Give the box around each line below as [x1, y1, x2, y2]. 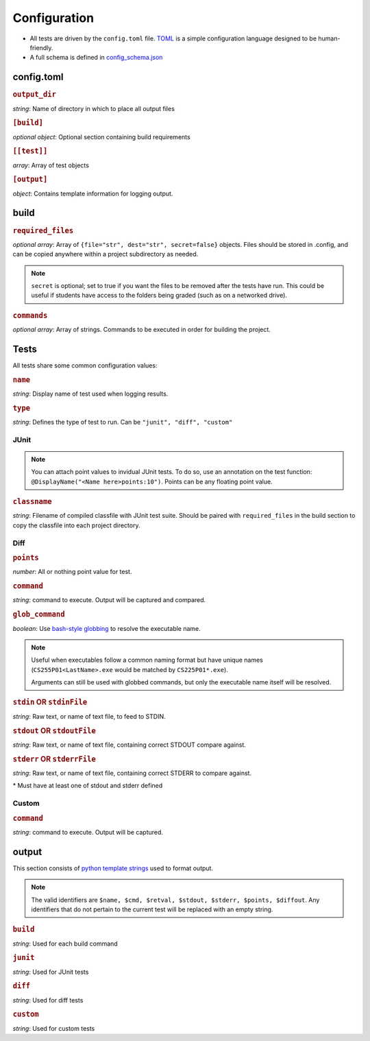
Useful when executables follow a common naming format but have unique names [31, 656, 263, 665]
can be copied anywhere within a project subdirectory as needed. [12, 250, 199, 259]
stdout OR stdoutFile [12, 726, 96, 735]
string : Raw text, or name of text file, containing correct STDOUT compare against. [12, 741, 247, 749]
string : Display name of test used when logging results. [12, 390, 169, 398]
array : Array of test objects [12, 161, 89, 169]
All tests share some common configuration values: [12, 361, 158, 370]
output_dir [12, 90, 57, 99]
